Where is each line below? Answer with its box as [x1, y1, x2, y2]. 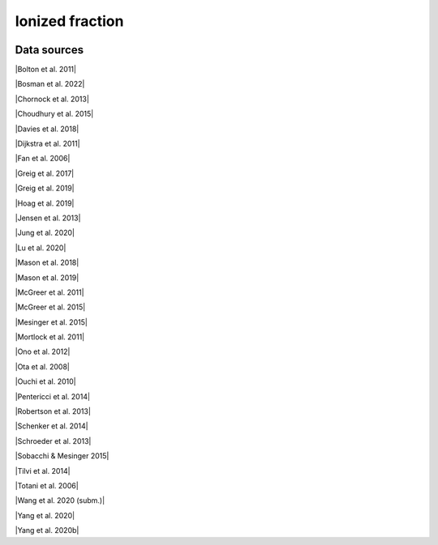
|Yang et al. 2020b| [15, 526, 79, 535]
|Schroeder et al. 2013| [15, 436, 92, 445]
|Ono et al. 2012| [15, 347, 71, 356]
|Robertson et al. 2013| [15, 407, 91, 416]
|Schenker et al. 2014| [15, 421, 88, 431]
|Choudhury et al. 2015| [15, 109, 94, 119]
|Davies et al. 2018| [15, 124, 79, 134]
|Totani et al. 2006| [15, 481, 79, 490]
